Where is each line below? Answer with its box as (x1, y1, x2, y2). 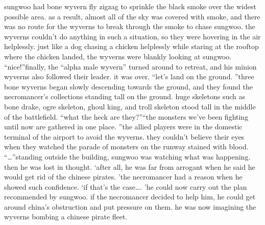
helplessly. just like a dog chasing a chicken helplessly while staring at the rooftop (4, 41, 259, 52)
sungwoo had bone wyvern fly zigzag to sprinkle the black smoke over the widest (4, 1, 256, 11)
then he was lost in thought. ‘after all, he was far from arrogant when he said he (4, 161, 255, 172)
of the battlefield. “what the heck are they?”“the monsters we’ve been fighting (4, 111, 249, 122)
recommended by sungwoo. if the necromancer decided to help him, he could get (4, 191, 256, 202)
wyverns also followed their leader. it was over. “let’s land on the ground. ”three (4, 71, 254, 82)
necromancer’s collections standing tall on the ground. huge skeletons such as (4, 91, 245, 102)
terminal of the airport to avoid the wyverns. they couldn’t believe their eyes (4, 131, 245, 142)
